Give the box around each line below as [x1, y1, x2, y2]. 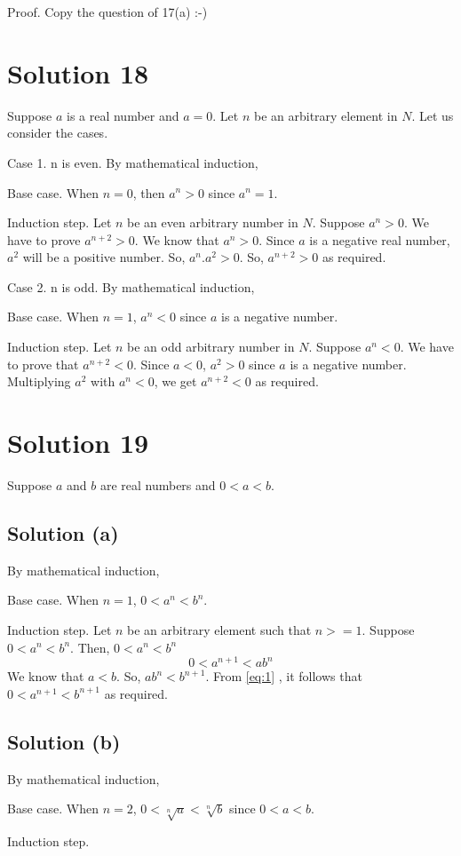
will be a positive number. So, [22, 248, 186, 266]
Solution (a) [7, 519, 119, 546]
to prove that [7, 354, 79, 373]
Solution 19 [7, 424, 149, 461]
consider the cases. [7, 123, 108, 142]
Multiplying [7, 372, 71, 391]
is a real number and [66, 106, 179, 124]
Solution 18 [7, 54, 149, 91]
